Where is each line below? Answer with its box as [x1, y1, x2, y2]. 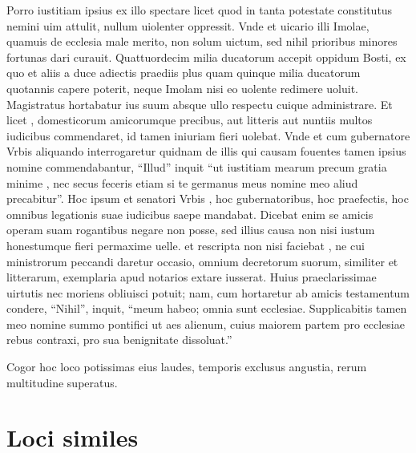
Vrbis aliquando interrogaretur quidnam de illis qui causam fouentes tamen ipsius [6, 143, 406, 160]
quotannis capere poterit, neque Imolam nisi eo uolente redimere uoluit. [6, 79, 358, 96]
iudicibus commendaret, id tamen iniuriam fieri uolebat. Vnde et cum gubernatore [6, 127, 410, 144]
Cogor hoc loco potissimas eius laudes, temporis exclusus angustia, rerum [6, 358, 367, 375]
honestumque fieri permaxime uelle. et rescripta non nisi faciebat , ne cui [6, 237, 365, 253]
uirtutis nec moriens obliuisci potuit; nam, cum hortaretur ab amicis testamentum [6, 284, 410, 301]
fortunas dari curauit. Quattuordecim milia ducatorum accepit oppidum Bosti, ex [6, 48, 406, 65]
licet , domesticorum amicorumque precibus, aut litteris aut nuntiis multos [6, 111, 373, 128]
